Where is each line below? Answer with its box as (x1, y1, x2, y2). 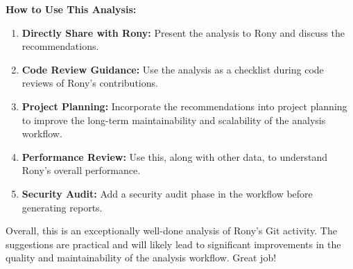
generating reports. (21, 200, 103, 214)
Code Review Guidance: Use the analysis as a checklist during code (21, 62, 324, 76)
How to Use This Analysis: (6, 2, 137, 16)
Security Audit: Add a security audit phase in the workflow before (21, 186, 313, 200)
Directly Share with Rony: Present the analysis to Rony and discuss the (21, 25, 345, 40)
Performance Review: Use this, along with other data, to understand (21, 149, 328, 164)
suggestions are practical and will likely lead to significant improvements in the (6, 236, 341, 251)
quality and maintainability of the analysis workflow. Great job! (6, 250, 277, 265)
